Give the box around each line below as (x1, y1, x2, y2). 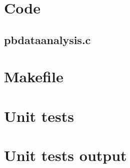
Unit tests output (4, 145, 127, 165)
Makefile (4, 66, 63, 87)
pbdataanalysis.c (4, 32, 91, 47)
